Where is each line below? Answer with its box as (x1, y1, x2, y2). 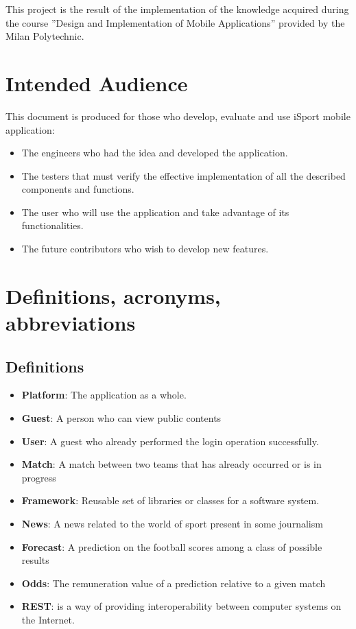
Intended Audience (5, 69, 188, 97)
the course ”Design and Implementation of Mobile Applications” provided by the (5, 15, 345, 29)
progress (21, 470, 56, 484)
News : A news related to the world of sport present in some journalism (21, 516, 323, 530)
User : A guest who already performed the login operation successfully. (21, 434, 319, 448)
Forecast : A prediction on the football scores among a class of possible (21, 539, 322, 554)
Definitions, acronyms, (5, 281, 221, 309)
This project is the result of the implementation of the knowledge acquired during (5, 2, 349, 16)
